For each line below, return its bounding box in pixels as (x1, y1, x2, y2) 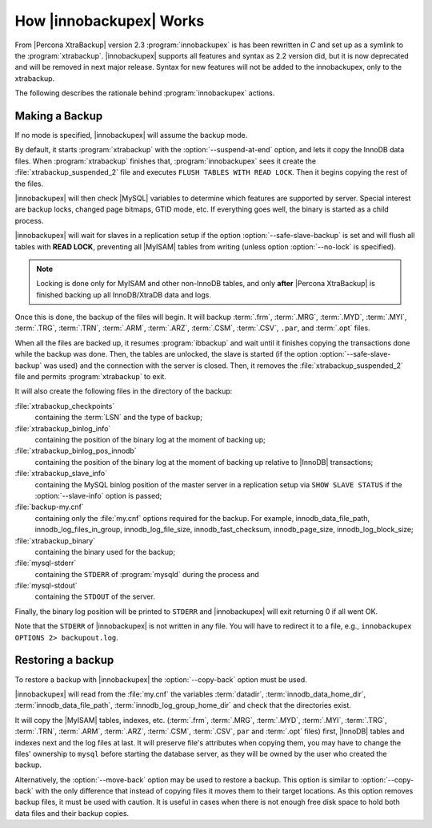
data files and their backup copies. (14, 808, 130, 818)
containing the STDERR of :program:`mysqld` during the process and (34, 569, 259, 579)
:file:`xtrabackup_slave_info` (14, 469, 108, 479)
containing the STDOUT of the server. (34, 592, 156, 601)
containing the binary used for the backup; (34, 547, 176, 556)
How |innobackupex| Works (14, 12, 205, 30)
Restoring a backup (14, 653, 114, 667)
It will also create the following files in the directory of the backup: (14, 386, 233, 396)
